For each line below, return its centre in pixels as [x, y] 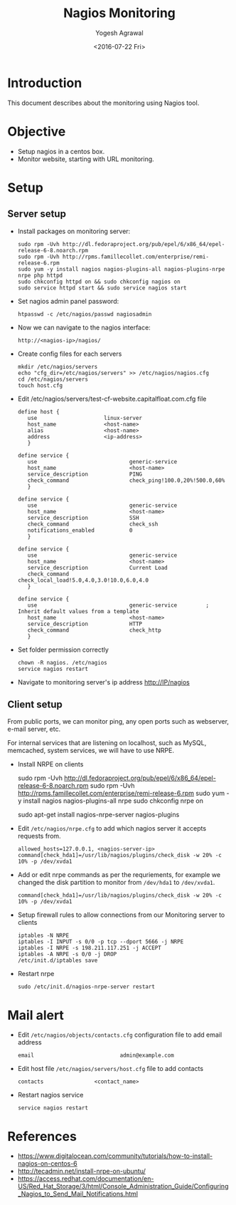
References [42, 1136]
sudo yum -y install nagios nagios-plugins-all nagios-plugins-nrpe [121, 269]
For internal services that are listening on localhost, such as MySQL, [107, 743]
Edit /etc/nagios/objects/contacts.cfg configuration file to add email [120, 1035]
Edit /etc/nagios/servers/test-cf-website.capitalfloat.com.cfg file [112, 399]
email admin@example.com [96, 1056]
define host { [38, 411]
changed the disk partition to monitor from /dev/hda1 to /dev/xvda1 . [116, 883]
